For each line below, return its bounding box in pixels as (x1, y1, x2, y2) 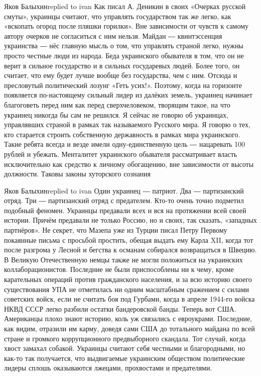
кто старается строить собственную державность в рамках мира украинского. (4, 129, 240, 139)
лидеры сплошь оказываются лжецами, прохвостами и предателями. (4, 362, 212, 373)
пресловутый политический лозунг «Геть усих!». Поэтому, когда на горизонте (4, 79, 242, 90)
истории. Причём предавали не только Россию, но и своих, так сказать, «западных (4, 215, 257, 225)
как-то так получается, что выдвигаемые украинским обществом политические (4, 352, 245, 363)
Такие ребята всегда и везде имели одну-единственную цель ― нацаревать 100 (4, 139, 245, 149)
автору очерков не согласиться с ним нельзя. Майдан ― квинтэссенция (4, 30, 222, 41)
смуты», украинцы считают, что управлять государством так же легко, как (4, 11, 231, 21)
